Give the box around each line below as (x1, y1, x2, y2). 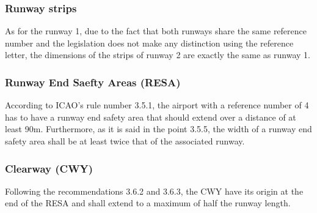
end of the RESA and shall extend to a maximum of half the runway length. (5, 196, 291, 209)
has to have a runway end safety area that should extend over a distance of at (5, 110, 296, 123)
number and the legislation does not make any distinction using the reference (5, 36, 294, 49)
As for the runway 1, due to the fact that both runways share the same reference (5, 24, 307, 37)
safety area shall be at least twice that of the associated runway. (5, 135, 245, 147)
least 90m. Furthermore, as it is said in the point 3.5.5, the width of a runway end (5, 122, 312, 135)
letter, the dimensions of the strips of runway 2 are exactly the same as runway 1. (5, 48, 310, 61)
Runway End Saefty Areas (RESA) (5, 74, 181, 89)
